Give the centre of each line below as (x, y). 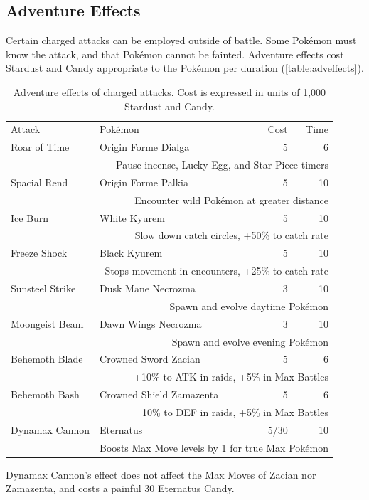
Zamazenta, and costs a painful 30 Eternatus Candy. (120, 488)
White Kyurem (132, 217)
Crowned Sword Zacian (150, 359)
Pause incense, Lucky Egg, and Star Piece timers (222, 165)
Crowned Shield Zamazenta (159, 394)
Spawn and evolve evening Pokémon (250, 341)
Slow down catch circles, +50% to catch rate (231, 235)
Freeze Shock (39, 253)
